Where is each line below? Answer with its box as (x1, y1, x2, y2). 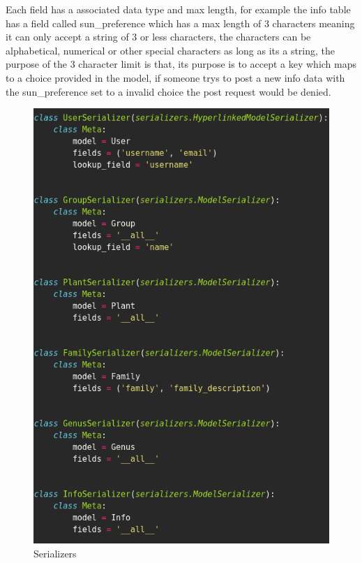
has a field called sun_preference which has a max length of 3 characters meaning (6, 15, 355, 30)
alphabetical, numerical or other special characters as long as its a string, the (6, 43, 335, 57)
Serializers (33, 546, 77, 560)
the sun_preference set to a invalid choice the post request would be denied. (6, 84, 331, 98)
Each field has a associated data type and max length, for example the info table (6, 2, 351, 16)
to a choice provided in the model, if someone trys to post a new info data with (6, 70, 345, 85)
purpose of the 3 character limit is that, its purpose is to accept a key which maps (6, 57, 357, 71)
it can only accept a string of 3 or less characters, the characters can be (6, 29, 311, 44)
